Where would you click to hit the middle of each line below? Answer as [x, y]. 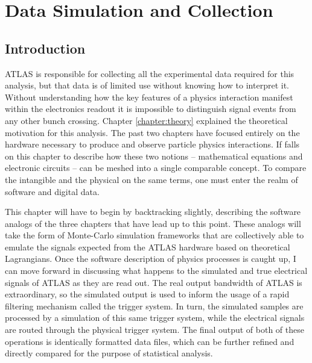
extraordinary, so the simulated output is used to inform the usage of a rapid [147, 294]
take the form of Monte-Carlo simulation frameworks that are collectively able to [154, 235]
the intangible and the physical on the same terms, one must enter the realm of [151, 179]
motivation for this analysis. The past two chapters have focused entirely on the [152, 132]
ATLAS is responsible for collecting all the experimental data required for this [150, 73]
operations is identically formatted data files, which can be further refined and [150, 341]
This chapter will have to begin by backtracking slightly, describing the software [153, 212]
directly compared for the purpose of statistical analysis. [109, 353]
